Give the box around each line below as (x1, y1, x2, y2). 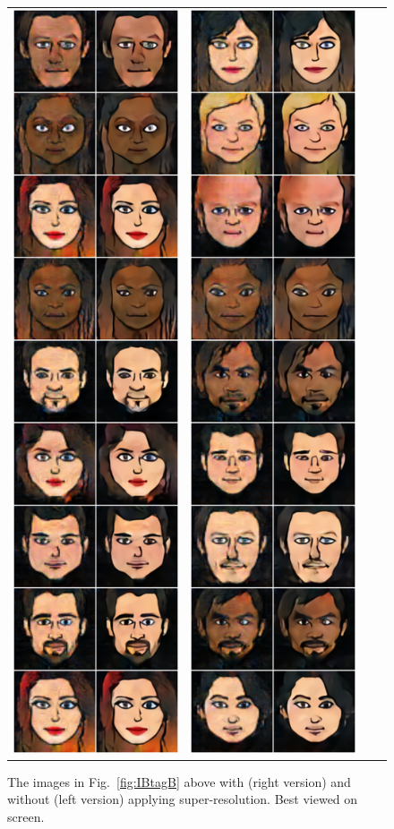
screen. (7, 808, 45, 826)
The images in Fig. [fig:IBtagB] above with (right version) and (7, 772, 351, 791)
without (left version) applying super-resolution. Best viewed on (7, 790, 358, 808)
